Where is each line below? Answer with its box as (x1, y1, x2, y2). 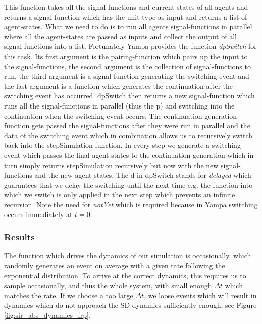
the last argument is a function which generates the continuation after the (4, 80, 233, 91)
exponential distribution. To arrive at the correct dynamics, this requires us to (4, 270, 246, 281)
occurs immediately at (4, 209, 73, 220)
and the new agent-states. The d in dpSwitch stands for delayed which (34, 170, 251, 180)
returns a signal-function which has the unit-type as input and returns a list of (4, 11, 247, 22)
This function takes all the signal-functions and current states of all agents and (4, 2, 248, 12)
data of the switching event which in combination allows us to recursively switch (4, 130, 252, 140)
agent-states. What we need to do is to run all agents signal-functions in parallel (4, 21, 252, 32)
